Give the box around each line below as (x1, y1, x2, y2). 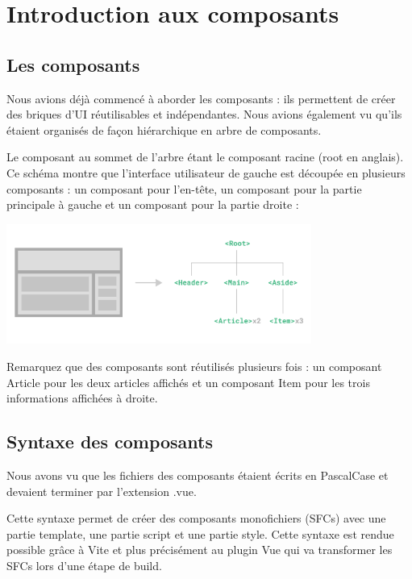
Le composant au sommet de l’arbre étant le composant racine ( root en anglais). (6, 148, 404, 165)
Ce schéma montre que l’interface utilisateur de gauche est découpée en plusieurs (6, 164, 406, 181)
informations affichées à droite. (6, 389, 158, 406)
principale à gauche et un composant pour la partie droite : (6, 196, 299, 213)
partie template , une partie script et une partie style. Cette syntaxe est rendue (6, 525, 394, 542)
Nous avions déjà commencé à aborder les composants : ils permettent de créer (6, 90, 396, 106)
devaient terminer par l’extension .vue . (6, 482, 197, 499)
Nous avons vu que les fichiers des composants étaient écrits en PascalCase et (6, 467, 389, 484)
